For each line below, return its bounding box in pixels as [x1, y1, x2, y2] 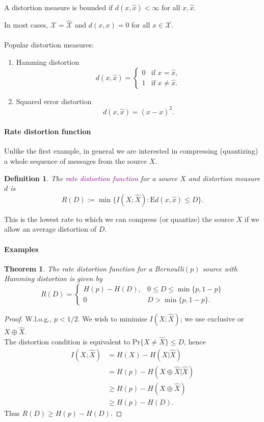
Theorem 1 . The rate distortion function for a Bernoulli [4, 263, 184, 274]
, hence [183, 336, 206, 347]
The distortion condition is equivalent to [4, 336, 130, 347]
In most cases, [4, 19, 48, 30]
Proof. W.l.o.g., [4, 313, 52, 324]
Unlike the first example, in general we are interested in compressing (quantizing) [4, 145, 258, 156]
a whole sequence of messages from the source [4, 156, 147, 166]
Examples [4, 243, 39, 254]
